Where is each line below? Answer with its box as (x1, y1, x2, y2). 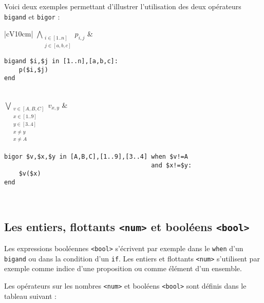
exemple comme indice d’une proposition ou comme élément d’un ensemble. (4, 263, 242, 274)
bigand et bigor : (4, 11, 60, 22)
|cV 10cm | (4, 28, 33, 39)
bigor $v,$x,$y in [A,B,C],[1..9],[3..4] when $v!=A (4, 153, 188, 161)
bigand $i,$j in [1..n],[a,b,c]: (4, 58, 118, 65)
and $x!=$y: (151, 161, 192, 169)
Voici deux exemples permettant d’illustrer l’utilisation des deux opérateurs (4, 1, 241, 11)
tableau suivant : (4, 290, 56, 301)
